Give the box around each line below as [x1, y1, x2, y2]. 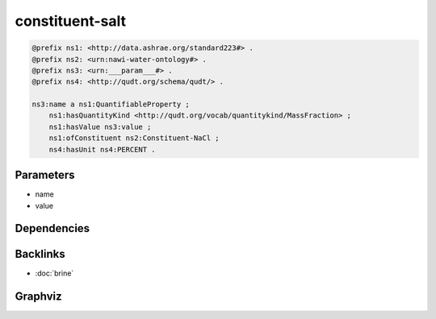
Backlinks [15, 247, 66, 261]
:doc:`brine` [35, 268, 74, 278]
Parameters [15, 168, 75, 182]
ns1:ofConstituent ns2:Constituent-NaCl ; [48, 134, 220, 143]
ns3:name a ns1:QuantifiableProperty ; [31, 100, 190, 109]
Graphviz [15, 290, 62, 304]
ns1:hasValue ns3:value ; [48, 122, 152, 131]
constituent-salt [15, 12, 127, 30]
